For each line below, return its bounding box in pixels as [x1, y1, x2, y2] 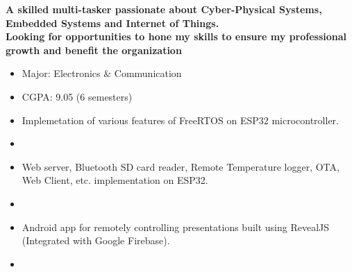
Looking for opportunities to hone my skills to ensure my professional [6, 29, 347, 44]
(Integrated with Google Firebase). [22, 233, 170, 248]
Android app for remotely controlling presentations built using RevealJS [22, 219, 330, 234]
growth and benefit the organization [6, 42, 182, 57]
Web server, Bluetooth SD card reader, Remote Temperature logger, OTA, [22, 159, 340, 173]
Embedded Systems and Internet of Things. [6, 15, 219, 30]
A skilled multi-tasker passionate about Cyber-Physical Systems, [6, 2, 322, 16]
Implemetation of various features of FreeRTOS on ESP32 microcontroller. [22, 112, 339, 127]
